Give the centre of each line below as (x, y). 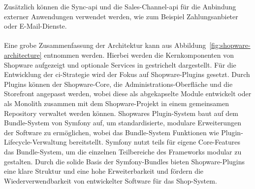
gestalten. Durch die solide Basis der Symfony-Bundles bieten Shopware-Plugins (125, 161)
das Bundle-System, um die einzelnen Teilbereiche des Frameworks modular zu (123, 151)
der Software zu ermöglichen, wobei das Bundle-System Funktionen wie (112, 132)
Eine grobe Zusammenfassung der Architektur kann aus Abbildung (105, 45)
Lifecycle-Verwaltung (35, 142)
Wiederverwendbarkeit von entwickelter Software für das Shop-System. (111, 180)
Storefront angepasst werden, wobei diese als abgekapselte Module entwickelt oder (128, 94)
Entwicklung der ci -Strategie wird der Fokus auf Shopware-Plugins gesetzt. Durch (127, 74)
